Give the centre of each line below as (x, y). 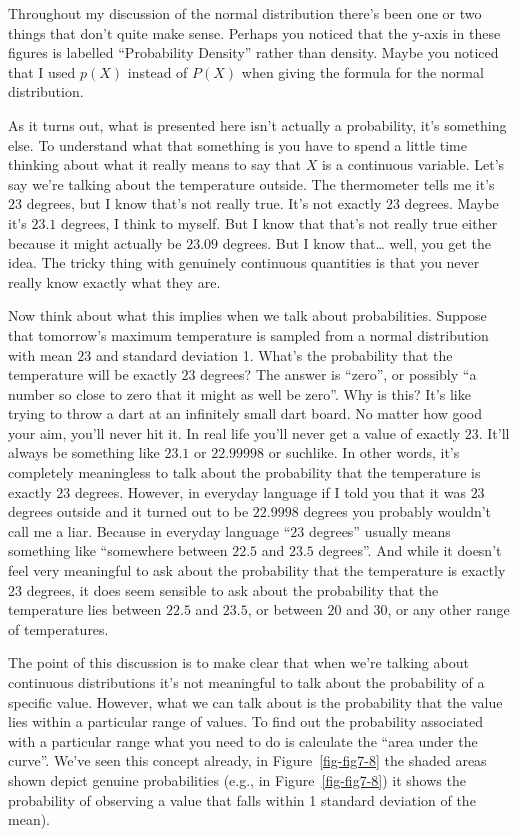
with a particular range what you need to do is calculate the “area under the (243, 740)
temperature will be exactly (92, 374)
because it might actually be (95, 242)
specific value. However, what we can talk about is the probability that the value (255, 701)
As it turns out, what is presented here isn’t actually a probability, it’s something (257, 124)
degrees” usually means (379, 530)
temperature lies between (85, 609)
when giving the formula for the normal (362, 71)
